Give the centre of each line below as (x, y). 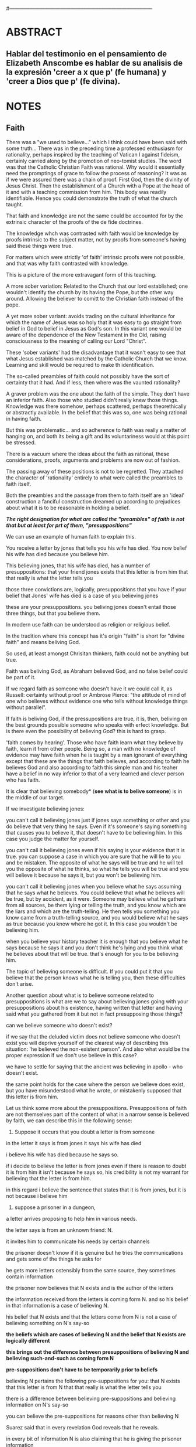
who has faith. (23, 779)
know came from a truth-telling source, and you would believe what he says (97, 917)
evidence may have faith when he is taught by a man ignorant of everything (97, 755)
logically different (28, 1340)
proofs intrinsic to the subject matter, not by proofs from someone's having (96, 239)
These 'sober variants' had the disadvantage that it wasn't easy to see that (96, 352)
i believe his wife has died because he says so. (62, 1155)
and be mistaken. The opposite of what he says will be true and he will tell (95, 862)
